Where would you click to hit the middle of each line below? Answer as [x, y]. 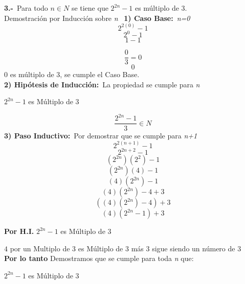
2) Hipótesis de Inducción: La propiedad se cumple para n [102, 84]
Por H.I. [19, 231]
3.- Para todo [26, 8]
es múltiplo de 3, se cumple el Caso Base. [75, 74]
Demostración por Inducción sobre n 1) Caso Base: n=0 [97, 18]
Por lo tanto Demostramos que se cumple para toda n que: [99, 258]
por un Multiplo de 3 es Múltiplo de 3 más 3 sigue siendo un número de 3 [126, 248]
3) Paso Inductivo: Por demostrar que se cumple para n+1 [101, 135]
